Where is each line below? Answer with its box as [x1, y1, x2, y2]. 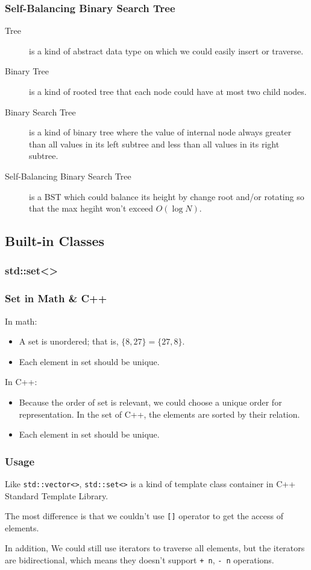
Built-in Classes [5, 232, 105, 250]
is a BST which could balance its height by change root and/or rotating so [29, 190, 304, 202]
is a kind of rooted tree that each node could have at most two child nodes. [29, 85, 307, 97]
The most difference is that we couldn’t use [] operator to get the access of [5, 510, 283, 522]
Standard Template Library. [5, 489, 108, 502]
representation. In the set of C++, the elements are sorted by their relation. [19, 407, 300, 420]
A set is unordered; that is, [19, 335, 119, 348]
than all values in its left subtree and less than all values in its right [29, 137, 280, 150]
